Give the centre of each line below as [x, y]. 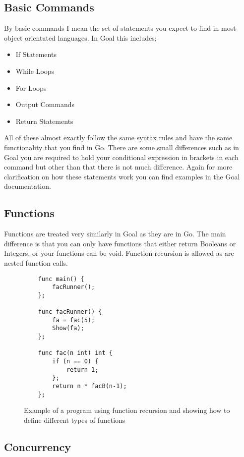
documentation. [28, 186]
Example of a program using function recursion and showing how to [127, 410]
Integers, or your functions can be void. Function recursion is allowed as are [119, 253]
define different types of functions [75, 420]
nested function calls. [36, 262]
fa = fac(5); [74, 320]
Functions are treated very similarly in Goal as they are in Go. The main [115, 234]
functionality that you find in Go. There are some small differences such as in [122, 147]
